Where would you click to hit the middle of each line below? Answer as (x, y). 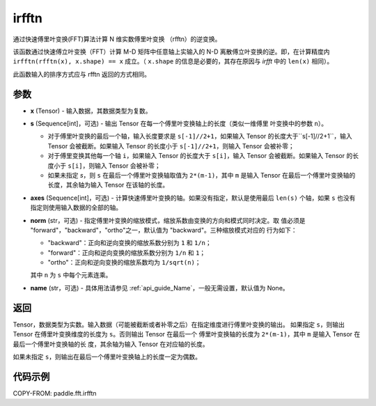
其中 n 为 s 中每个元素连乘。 (71, 275)
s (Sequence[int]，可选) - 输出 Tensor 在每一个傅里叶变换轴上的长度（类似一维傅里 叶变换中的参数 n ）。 (179, 124)
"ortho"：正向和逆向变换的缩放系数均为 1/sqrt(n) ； (124, 263)
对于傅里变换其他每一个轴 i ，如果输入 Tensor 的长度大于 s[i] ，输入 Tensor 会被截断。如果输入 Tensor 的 (200, 156)
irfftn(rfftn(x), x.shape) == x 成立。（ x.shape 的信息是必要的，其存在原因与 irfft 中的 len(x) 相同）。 (173, 61)
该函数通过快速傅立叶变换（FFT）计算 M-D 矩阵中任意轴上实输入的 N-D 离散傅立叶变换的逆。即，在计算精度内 (171, 52)
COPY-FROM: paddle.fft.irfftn (55, 393)
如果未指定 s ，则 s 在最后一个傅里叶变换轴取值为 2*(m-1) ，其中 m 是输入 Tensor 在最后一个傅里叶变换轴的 (202, 175)
